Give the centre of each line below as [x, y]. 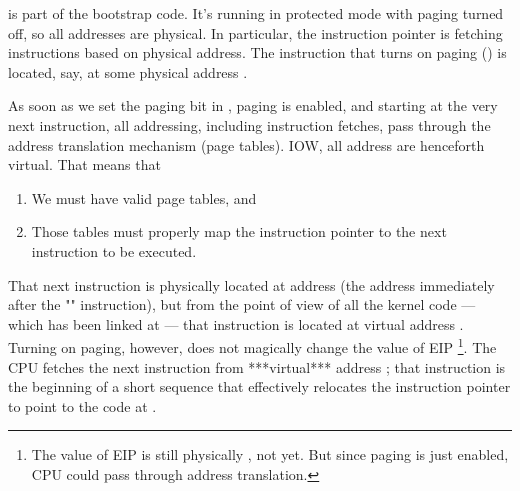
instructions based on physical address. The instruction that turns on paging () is [257, 52]
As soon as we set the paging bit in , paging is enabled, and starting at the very [253, 105]
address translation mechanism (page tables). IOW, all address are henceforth [246, 144]
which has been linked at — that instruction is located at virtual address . [236, 323]
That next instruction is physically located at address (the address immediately [251, 284]
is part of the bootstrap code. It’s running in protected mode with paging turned [256, 13]
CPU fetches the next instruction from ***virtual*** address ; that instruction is [257, 366]
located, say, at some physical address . [128, 71]
